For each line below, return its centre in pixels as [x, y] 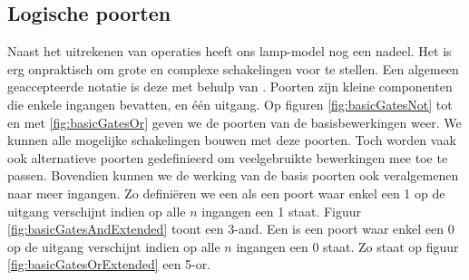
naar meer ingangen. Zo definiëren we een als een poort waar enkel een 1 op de [226, 193]
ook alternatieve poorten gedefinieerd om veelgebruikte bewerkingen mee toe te [228, 157]
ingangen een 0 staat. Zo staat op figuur [347, 246]
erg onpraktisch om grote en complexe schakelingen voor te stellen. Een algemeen [233, 68]
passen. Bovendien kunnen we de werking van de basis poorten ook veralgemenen [233, 175]
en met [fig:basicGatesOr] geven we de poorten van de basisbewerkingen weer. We [234, 122]
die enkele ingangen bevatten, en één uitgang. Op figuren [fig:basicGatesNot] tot [230, 104]
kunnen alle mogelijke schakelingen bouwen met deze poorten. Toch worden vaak [232, 140]
